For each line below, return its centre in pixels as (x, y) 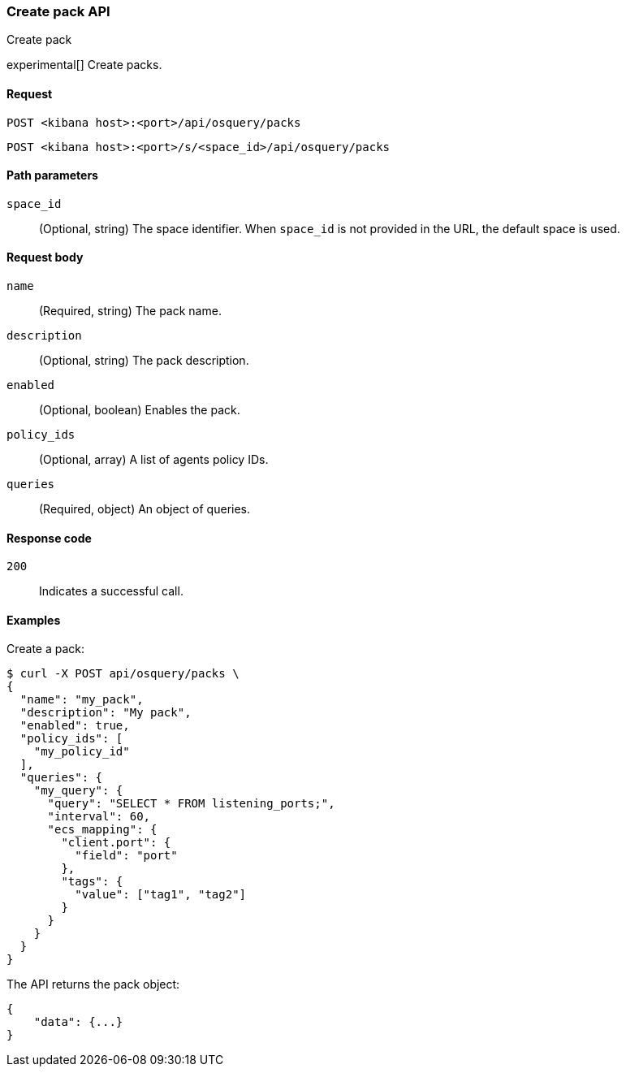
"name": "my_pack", (82, 700)
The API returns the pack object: (93, 984)
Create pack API (58, 11)
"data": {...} (78, 1022)
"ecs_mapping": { (102, 830)
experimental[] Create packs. (84, 65)
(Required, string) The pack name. (130, 311)
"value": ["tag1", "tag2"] (161, 895)
